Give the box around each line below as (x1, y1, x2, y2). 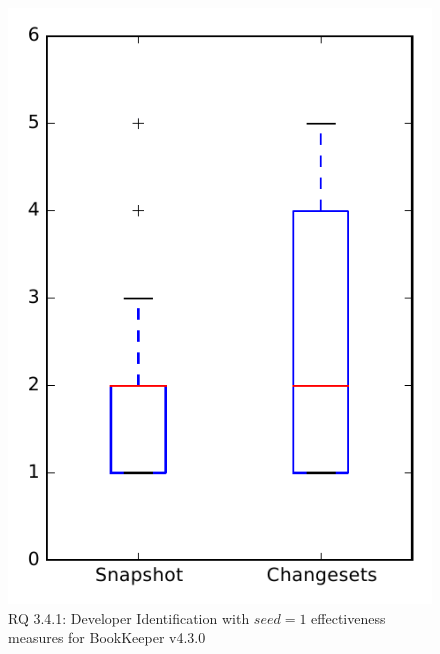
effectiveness (311, 607, 386, 628)
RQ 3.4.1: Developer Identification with (8, 607, 250, 628)
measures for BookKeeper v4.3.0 (8, 627, 206, 648)
